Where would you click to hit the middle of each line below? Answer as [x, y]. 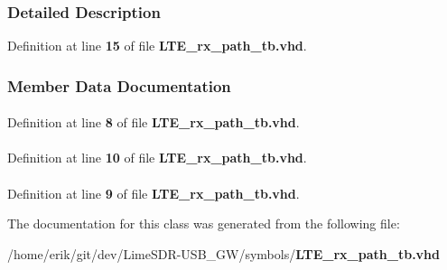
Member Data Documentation [119, 85]
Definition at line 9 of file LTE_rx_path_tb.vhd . [154, 193]
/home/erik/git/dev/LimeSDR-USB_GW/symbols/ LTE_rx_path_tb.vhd [223, 253]
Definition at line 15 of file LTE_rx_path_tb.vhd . [157, 46]
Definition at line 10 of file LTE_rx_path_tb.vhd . [157, 158]
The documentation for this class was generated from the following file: [204, 223]
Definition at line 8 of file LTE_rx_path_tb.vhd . [154, 122]
